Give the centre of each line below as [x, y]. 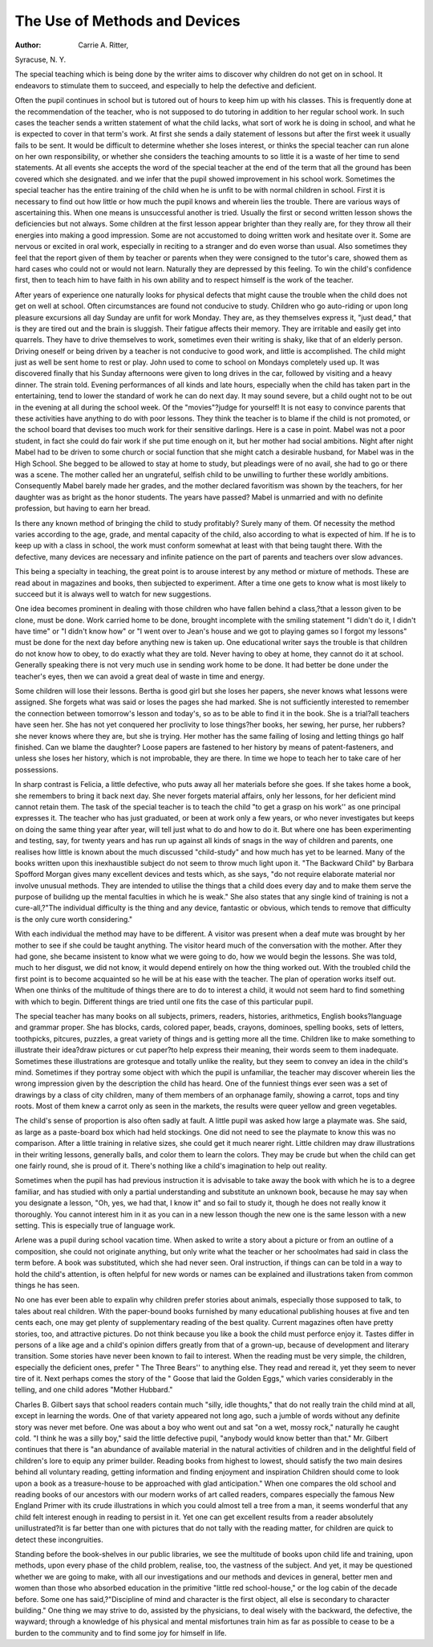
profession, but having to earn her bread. [83, 508]
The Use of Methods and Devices [127, 21]
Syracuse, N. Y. [40, 59]
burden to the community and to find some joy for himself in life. [121, 1633]
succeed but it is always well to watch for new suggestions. [113, 593]
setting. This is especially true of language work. [95, 1225]
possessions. [37, 769]
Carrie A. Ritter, [103, 45]
